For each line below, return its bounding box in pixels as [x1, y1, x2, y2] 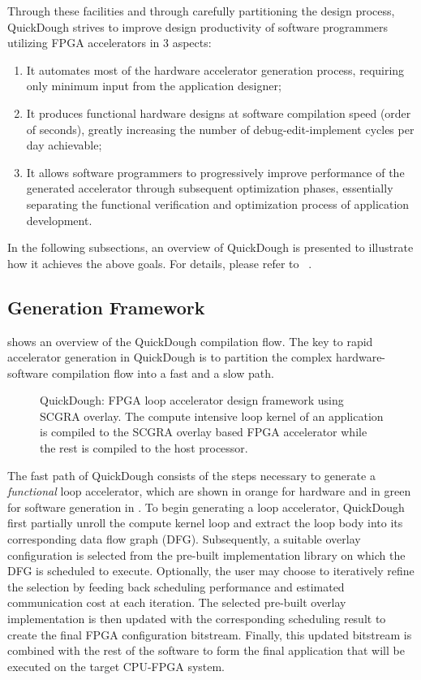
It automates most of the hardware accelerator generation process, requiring [26, 61, 405, 78]
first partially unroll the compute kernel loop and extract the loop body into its [7, 514, 403, 531]
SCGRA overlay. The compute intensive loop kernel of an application [40, 407, 384, 424]
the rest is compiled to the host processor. [40, 440, 248, 457]
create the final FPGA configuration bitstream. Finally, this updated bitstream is [7, 626, 412, 643]
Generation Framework [7, 294, 205, 319]
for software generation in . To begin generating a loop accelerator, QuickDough [7, 498, 405, 515]
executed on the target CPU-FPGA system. [7, 657, 226, 674]
